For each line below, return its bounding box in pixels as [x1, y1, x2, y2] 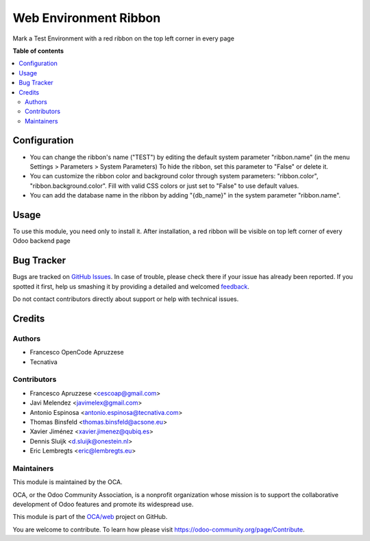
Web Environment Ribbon [12, 10, 161, 25]
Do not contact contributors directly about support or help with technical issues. [12, 295, 239, 303]
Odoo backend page [12, 237, 71, 245]
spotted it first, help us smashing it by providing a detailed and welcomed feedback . [12, 282, 250, 291]
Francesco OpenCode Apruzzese [29, 348, 124, 357]
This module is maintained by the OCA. [12, 478, 123, 486]
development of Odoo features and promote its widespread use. [12, 501, 194, 509]
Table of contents [12, 47, 64, 55]
